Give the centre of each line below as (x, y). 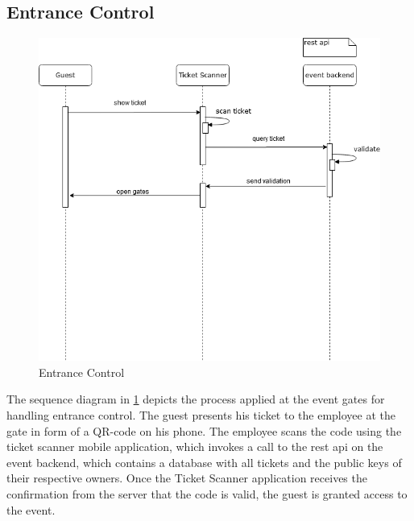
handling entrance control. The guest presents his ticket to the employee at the (201, 415)
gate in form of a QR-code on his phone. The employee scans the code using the (204, 430)
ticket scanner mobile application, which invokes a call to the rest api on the (195, 447)
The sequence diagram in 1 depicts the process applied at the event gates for (196, 399)
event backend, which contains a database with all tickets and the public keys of (204, 462)
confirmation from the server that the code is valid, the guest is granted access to (207, 493)
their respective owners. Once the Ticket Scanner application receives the (187, 478)
